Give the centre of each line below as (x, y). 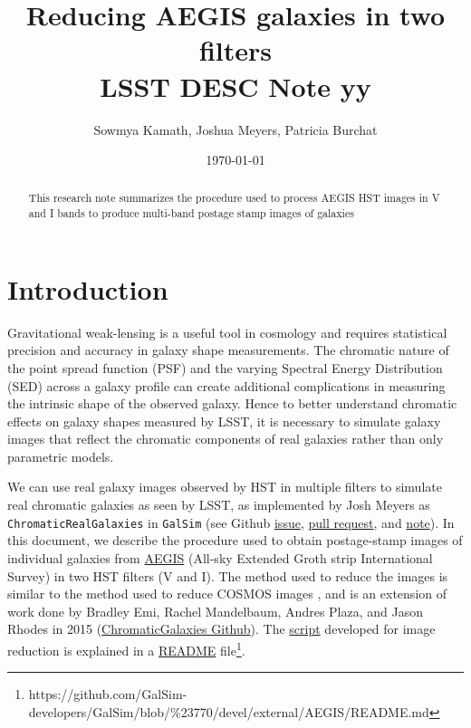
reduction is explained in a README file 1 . (126, 648)
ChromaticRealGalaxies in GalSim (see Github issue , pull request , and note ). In (231, 522)
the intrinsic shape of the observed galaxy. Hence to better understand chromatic (232, 403)
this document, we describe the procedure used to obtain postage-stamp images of (235, 540)
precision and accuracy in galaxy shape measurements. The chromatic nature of (228, 350)
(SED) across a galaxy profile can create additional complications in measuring (226, 385)
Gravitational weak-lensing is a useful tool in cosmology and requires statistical (227, 332)
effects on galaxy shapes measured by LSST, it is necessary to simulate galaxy (224, 421)
